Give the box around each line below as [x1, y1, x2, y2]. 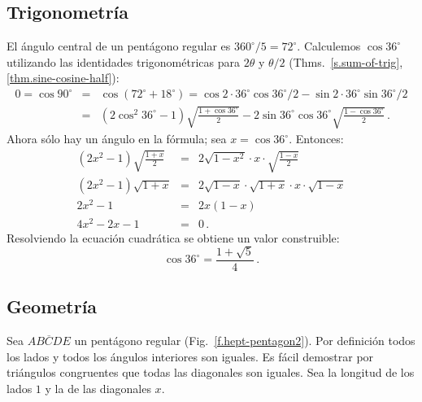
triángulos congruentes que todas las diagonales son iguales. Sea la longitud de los [7, 364, 415, 381]
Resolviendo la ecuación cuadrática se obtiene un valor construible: [7, 229, 340, 246]
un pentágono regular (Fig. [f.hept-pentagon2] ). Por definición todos [74, 332, 415, 349]
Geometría [7, 294, 98, 319]
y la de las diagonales [45, 380, 151, 397]
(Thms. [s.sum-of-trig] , [289, 53, 403, 70]
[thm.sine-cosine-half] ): [7, 69, 120, 86]
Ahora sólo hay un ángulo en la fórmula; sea [7, 130, 227, 147]
